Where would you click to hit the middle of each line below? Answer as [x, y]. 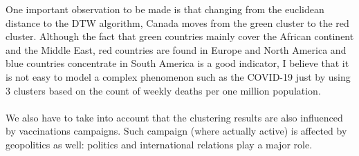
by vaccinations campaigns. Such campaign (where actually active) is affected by [176, 131]
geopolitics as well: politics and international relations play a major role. [159, 144]
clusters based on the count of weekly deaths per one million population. [167, 90]
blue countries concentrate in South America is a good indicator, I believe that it [177, 63]
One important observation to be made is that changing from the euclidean [165, 9]
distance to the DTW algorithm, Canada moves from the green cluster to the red [177, 22]
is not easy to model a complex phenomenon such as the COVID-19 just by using [178, 76]
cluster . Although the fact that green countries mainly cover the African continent [180, 36]
